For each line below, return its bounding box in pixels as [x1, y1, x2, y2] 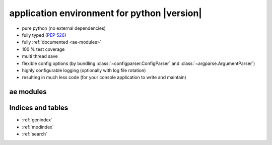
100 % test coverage [22, 46, 65, 52]
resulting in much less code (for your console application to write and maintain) [22, 75, 186, 81]
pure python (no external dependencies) [22, 25, 106, 31]
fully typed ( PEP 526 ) [22, 32, 66, 38]
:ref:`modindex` [22, 124, 54, 130]
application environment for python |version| [9, 8, 202, 19]
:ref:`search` [22, 131, 48, 137]
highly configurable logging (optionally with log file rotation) [22, 67, 146, 73]
